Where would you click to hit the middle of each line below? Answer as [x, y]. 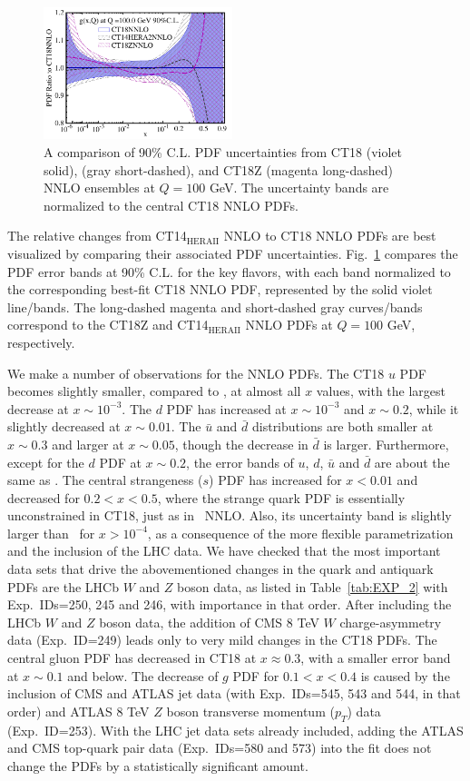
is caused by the [405, 675]
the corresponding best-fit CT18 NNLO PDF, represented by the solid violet [220, 289]
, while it [434, 408]
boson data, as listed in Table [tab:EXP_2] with [313, 586]
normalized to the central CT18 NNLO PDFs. [171, 205]
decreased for [44, 497]
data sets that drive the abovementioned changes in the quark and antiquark [220, 569]
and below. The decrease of [143, 675]
